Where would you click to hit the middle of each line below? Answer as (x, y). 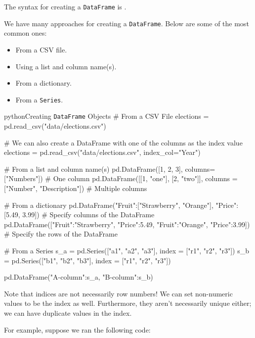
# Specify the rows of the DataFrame (61, 234)
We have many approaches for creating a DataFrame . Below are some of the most (127, 23)
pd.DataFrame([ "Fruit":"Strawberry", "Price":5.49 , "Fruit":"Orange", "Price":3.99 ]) (127, 224)
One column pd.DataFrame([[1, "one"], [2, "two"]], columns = (145, 178)
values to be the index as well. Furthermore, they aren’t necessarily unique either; (128, 303)
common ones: (25, 33)
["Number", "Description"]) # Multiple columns (76, 188)
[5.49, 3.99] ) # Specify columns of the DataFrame (79, 215)
